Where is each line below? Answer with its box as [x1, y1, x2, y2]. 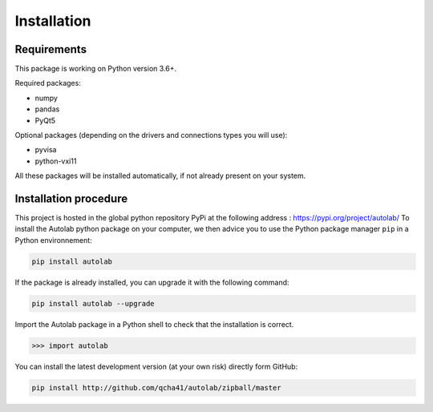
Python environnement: [14, 235, 92, 244]
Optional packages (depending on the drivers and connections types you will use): [14, 131, 288, 140]
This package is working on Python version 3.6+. [14, 64, 176, 74]
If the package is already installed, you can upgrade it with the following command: [14, 277, 289, 287]
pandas [34, 104, 60, 114]
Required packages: [14, 79, 82, 88]
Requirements [14, 42, 87, 56]
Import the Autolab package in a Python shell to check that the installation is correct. [14, 319, 294, 329]
